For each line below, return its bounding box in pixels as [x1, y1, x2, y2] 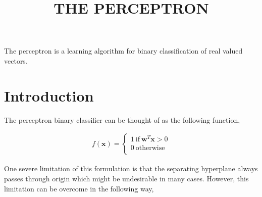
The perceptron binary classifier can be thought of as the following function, [4, 114, 240, 125]
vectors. [4, 55, 28, 66]
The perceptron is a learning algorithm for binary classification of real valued [4, 45, 243, 56]
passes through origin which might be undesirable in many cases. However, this [4, 173, 249, 183]
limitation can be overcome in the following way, [4, 183, 154, 193]
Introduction [4, 85, 94, 106]
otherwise [135, 144, 165, 152]
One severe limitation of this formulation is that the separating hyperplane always [4, 163, 258, 174]
